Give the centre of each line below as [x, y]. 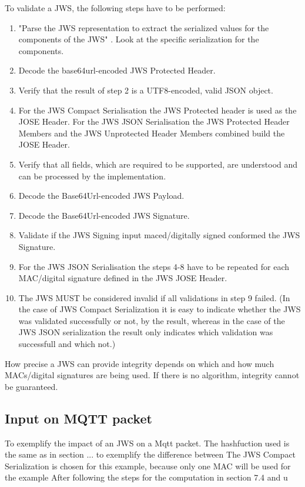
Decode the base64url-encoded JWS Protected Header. [117, 70]
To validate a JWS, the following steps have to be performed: [115, 8]
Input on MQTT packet [78, 418]
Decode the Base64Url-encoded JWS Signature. [104, 215]
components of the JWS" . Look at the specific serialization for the [139, 39]
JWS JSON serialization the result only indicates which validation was [146, 332]
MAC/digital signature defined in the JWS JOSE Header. [123, 278]
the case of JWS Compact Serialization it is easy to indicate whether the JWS [160, 309]
